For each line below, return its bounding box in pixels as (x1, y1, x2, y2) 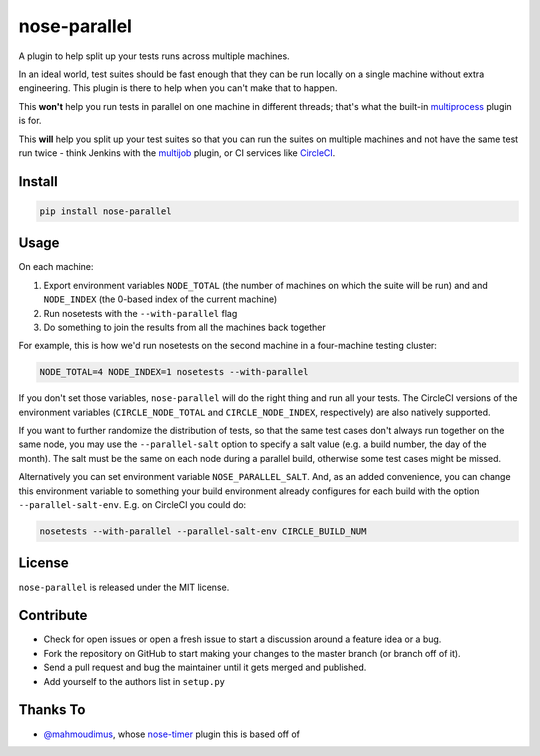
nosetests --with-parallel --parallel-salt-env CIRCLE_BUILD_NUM (39, 526, 367, 537)
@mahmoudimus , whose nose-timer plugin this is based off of (43, 728, 300, 740)
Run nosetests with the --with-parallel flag (43, 307, 238, 319)
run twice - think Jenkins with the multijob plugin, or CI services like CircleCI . (18, 146, 336, 159)
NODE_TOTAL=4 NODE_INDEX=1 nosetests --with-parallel (39, 366, 309, 378)
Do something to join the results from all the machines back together (43, 321, 327, 333)
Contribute (18, 607, 88, 624)
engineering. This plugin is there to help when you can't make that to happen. (18, 82, 338, 94)
